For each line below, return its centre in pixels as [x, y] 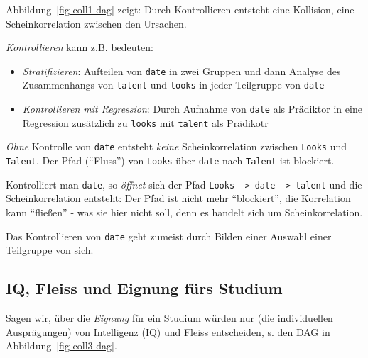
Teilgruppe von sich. [50, 250]
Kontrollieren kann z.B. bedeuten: [80, 47]
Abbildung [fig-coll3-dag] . [61, 346]
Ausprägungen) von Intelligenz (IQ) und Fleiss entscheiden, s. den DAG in [168, 331]
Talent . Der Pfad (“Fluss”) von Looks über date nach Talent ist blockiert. [170, 161]
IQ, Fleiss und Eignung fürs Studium [144, 288]
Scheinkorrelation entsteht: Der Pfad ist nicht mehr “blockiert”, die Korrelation [178, 198]
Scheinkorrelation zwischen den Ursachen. [96, 23]
